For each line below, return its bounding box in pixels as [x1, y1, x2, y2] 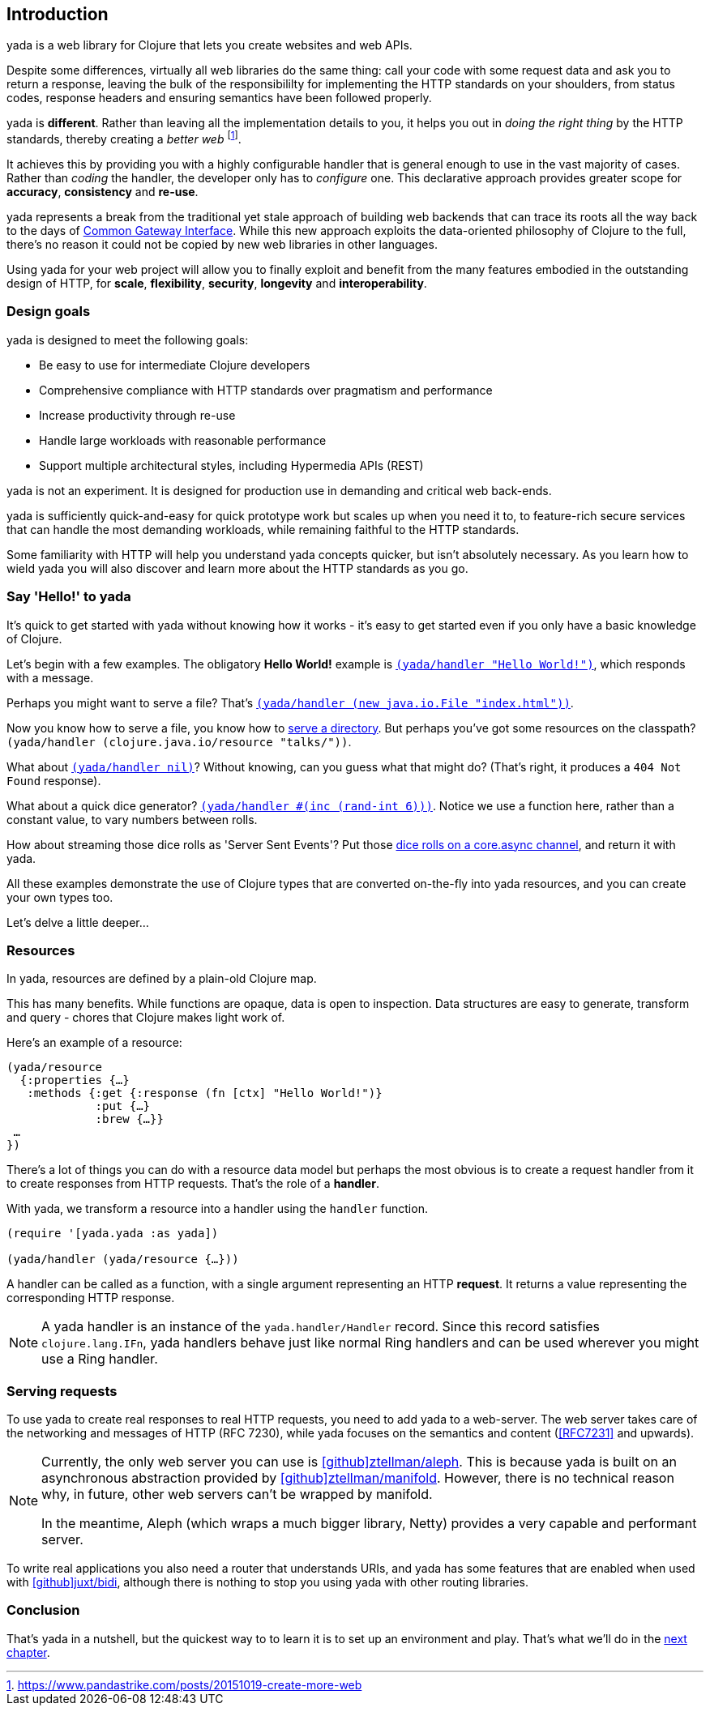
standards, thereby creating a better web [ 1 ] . [6, 130, 242, 147]
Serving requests [6, 1382, 118, 1399]
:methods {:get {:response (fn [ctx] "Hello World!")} [27, 1087, 383, 1100]
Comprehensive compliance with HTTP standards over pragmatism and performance [39, 382, 493, 397]
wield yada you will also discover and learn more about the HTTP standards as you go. [6, 561, 468, 575]
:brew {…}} [95, 1112, 164, 1126]
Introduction [6, 4, 109, 24]
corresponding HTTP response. [6, 1291, 175, 1305]
